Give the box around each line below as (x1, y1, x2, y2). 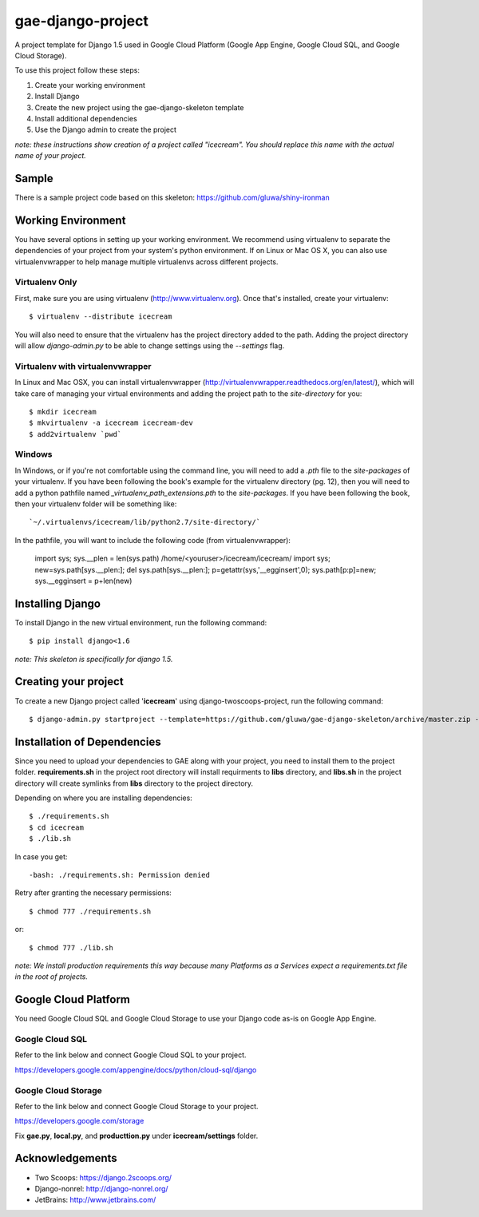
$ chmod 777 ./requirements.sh (29, 906, 152, 916)
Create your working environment (34, 80, 145, 89)
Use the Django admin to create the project (34, 125, 177, 135)
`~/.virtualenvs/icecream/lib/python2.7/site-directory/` (29, 517, 261, 527)
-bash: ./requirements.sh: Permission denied (29, 870, 211, 879)
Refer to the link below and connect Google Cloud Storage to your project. (14, 1101, 259, 1111)
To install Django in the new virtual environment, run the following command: (14, 617, 267, 627)
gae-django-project (14, 12, 149, 30)
